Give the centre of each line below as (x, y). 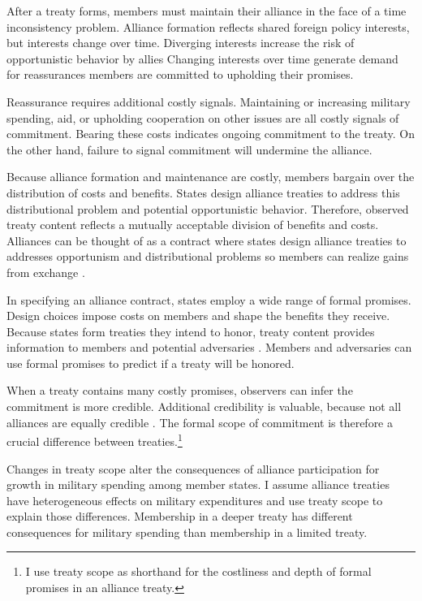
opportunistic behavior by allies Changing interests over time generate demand (202, 58)
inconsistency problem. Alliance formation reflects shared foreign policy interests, (208, 26)
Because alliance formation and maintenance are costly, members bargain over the (211, 177)
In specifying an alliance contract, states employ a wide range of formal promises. (209, 299)
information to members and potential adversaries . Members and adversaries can (209, 347)
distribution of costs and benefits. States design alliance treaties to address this (203, 192)
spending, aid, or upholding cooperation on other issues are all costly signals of (203, 117)
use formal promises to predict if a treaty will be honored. (151, 363)
